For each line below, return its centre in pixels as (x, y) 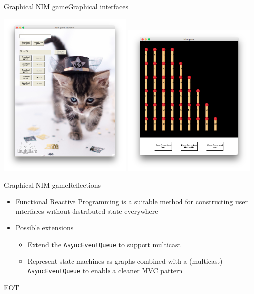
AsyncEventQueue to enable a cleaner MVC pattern (105, 271)
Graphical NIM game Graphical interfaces (66, 6)
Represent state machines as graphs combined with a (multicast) (125, 261)
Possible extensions (44, 228)
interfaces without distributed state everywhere (87, 211)
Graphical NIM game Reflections (53, 185)
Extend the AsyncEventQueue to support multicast (104, 244)
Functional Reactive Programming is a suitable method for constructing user (131, 201)
